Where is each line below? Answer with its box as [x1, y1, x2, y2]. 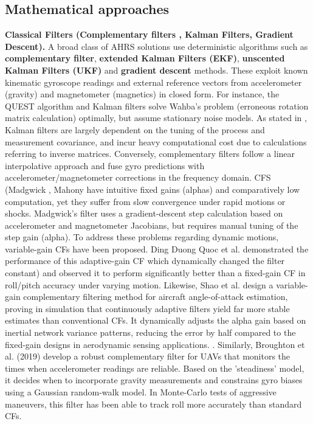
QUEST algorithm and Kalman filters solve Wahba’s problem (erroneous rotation [5, 99, 309, 112]
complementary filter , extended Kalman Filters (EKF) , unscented [5, 52, 285, 64]
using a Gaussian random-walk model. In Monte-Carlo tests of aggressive [5, 386, 277, 398]
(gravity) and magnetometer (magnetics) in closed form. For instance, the [5, 88, 280, 100]
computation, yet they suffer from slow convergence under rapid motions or [5, 195, 286, 207]
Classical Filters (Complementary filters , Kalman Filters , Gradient [5, 28, 294, 41]
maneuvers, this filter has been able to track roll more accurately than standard [5, 397, 302, 410]
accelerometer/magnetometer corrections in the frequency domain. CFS [5, 171, 271, 184]
